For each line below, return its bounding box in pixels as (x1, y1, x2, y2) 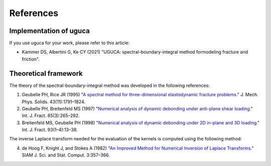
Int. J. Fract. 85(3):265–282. (22, 113, 80, 119)
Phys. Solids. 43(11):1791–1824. (22, 98, 85, 105)
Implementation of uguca (9, 27, 90, 35)
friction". (22, 56, 40, 62)
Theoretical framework (9, 69, 83, 78)
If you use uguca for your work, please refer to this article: (9, 40, 130, 46)
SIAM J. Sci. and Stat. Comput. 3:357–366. (22, 152, 110, 158)
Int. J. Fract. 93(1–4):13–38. (22, 127, 78, 133)
